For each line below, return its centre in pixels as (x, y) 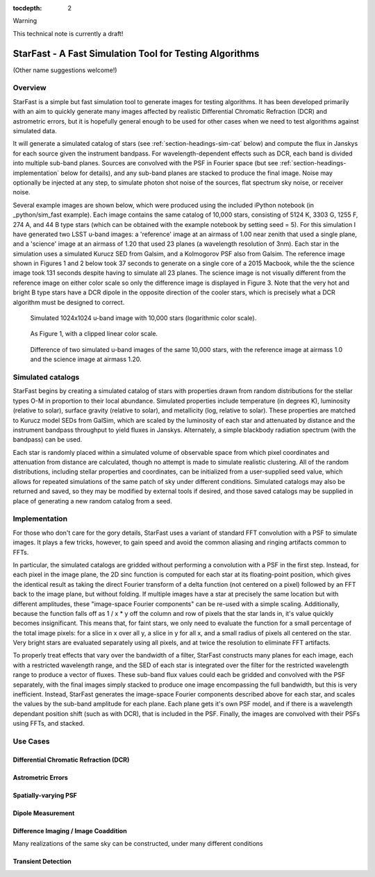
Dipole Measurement (44, 813)
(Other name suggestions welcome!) (65, 70)
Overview (30, 88)
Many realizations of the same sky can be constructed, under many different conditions (138, 844)
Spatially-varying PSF (45, 795)
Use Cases (31, 741)
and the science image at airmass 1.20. (86, 359)
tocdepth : (27, 8)
